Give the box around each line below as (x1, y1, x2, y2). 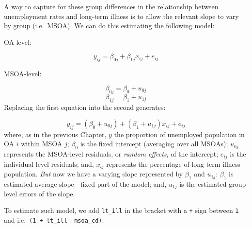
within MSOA (21, 139, 63, 149)
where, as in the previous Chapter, (4, 129, 107, 139)
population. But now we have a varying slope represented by (4, 169, 183, 179)
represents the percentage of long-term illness (106, 158, 240, 169)
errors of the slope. (19, 189, 75, 199)
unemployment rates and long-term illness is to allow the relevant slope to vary (4, 11, 239, 21)
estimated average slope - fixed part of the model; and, (4, 178, 167, 189)
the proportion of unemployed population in (114, 129, 245, 139)
